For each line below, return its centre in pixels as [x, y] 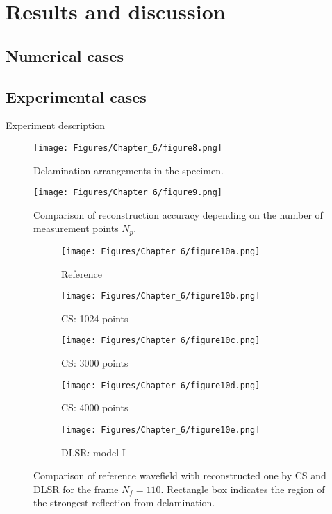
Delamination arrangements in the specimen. [128, 170]
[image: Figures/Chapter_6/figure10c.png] [161, 341]
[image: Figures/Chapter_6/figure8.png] [128, 148]
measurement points [76, 228]
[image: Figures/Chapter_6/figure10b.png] [161, 296]
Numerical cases [65, 55]
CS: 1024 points [95, 318]
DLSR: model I [93, 452]
